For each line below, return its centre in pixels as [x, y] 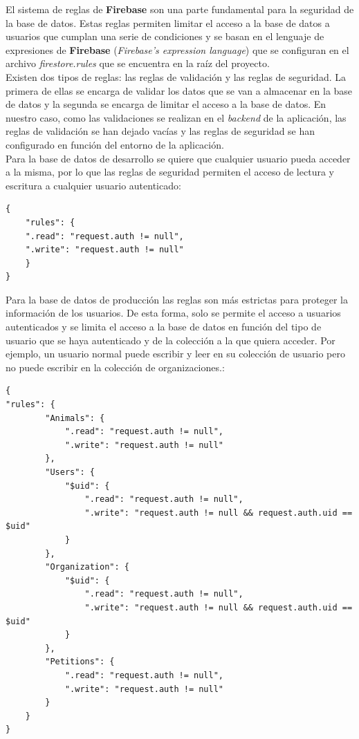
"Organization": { [87, 567]
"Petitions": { [80, 662]
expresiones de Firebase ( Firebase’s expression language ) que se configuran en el [177, 49]
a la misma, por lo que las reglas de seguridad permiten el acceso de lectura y [170, 172]
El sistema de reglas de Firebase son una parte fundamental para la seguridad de [180, 9]
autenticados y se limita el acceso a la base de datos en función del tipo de [164, 327]
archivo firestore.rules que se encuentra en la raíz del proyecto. [138, 63]
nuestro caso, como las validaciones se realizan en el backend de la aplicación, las [176, 117]
